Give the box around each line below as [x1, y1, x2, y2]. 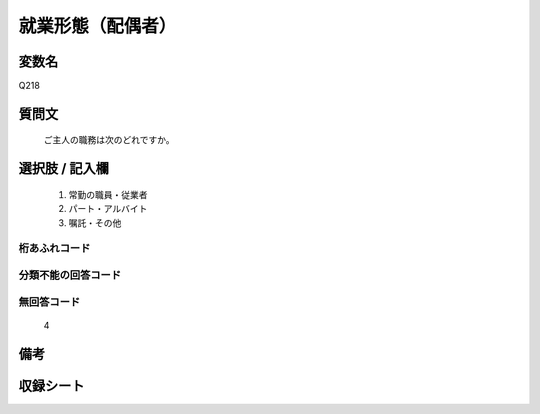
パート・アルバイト [68, 203, 148, 215]
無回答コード [18, 295, 81, 309]
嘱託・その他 [68, 216, 122, 229]
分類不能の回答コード [18, 268, 122, 282]
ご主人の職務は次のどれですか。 [43, 134, 175, 146]
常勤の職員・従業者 [68, 188, 148, 200]
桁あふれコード [18, 241, 91, 255]
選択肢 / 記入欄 [18, 160, 110, 177]
